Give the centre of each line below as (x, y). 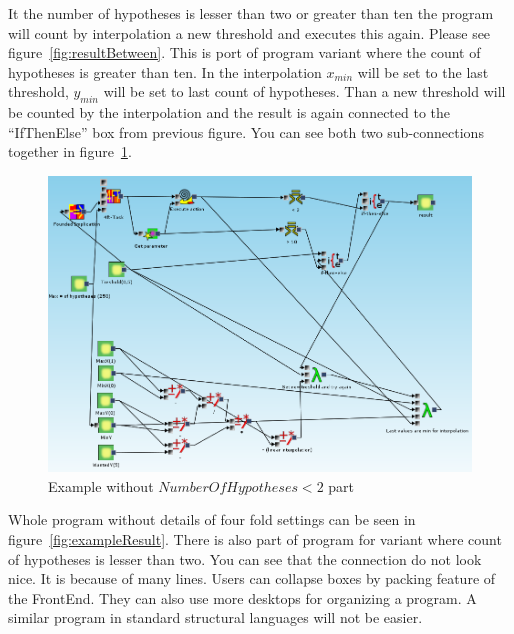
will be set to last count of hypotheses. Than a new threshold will (304, 91)
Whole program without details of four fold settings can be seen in (212, 519)
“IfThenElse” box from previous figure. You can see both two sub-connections (246, 131)
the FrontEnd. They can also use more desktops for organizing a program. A (242, 597)
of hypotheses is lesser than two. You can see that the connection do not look (245, 558)
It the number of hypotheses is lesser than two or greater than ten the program (251, 13)
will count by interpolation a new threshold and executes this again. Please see (249, 32)
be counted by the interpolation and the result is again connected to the (229, 112)
